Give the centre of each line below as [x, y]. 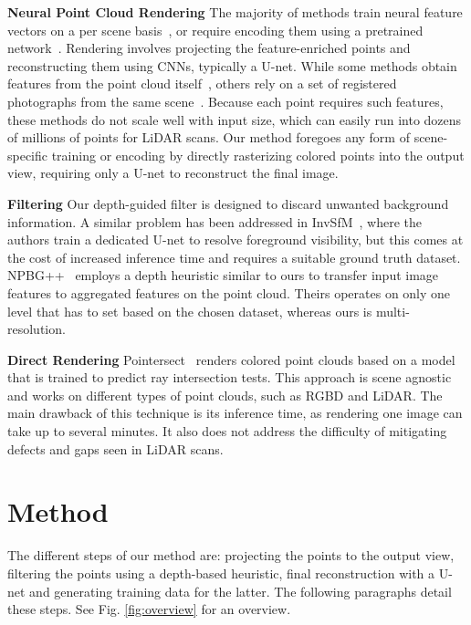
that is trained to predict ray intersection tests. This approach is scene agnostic [230, 377]
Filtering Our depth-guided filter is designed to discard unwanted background [228, 203]
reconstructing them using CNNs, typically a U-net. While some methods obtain [232, 65]
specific [28, 155]
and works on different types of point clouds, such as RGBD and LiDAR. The [225, 395]
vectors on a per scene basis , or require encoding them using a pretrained [215, 30]
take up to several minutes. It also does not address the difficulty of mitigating [227, 431]
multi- [392, 311]
